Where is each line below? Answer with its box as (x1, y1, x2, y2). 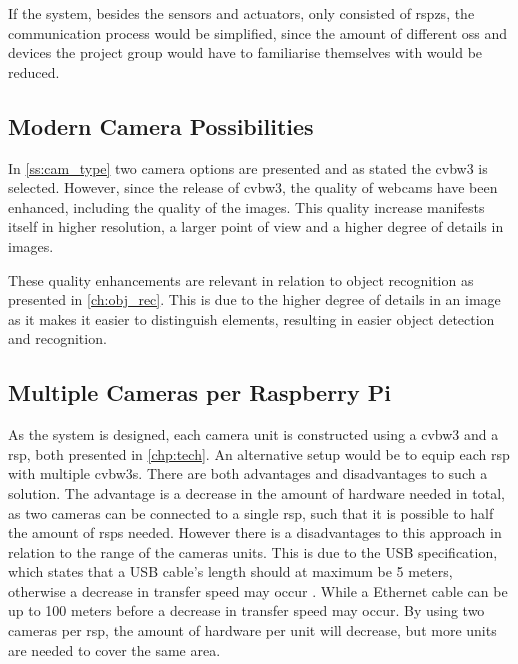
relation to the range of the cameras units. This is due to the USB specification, (8, 541, 498, 562)
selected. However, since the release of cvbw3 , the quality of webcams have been (8, 177, 498, 198)
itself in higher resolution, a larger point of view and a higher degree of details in (8, 216, 504, 237)
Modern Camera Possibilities (8, 110, 314, 141)
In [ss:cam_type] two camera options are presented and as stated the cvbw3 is (8, 157, 488, 178)
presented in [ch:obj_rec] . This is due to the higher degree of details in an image (8, 289, 501, 310)
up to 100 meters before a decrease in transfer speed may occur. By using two (8, 600, 485, 621)
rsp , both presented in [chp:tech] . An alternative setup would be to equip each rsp (8, 443, 510, 464)
